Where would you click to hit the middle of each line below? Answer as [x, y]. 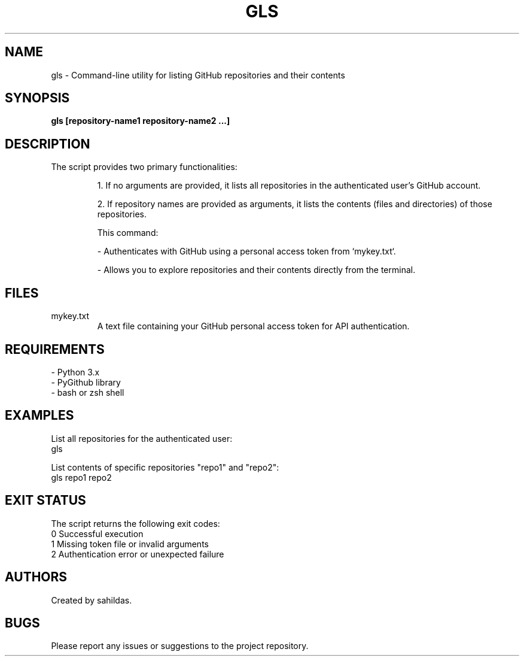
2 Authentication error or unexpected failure [138, 554]
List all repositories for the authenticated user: [142, 438]
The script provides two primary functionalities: [144, 167]
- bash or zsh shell [88, 392]
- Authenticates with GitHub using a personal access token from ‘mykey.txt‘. [246, 251]
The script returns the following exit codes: [135, 523]
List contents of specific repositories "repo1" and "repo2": [165, 467]
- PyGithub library [86, 382]
